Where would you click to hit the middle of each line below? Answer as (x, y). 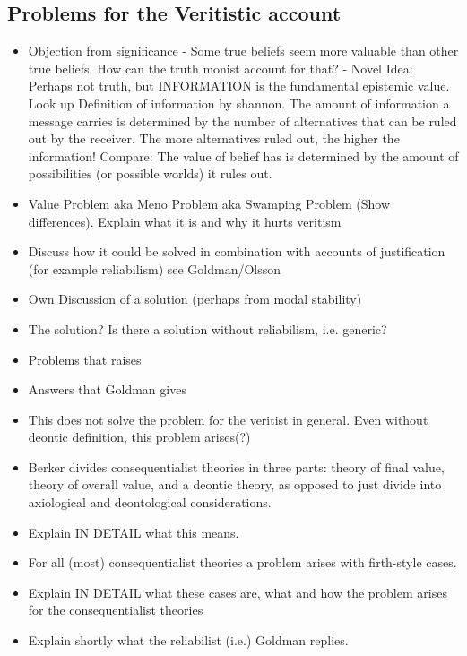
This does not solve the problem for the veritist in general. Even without (228, 419)
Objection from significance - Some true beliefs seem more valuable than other (243, 51)
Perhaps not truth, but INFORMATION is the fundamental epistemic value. (239, 86)
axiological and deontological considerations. (150, 502)
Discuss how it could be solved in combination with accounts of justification (237, 251)
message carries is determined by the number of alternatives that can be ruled (242, 121)
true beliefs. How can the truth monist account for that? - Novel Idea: (221, 68)
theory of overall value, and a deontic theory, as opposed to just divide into (235, 484)
